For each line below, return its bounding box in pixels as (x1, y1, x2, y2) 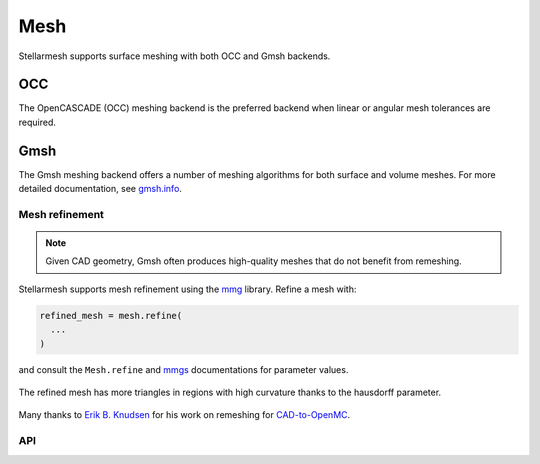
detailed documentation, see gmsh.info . (18, 183, 182, 195)
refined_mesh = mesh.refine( (39, 310, 183, 321)
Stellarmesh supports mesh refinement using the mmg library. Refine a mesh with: (18, 283, 357, 295)
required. (18, 116, 57, 128)
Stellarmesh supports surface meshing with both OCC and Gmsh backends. (18, 50, 331, 62)
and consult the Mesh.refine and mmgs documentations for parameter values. (18, 363, 349, 375)
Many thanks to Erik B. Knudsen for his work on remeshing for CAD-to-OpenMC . (18, 409, 351, 421)
